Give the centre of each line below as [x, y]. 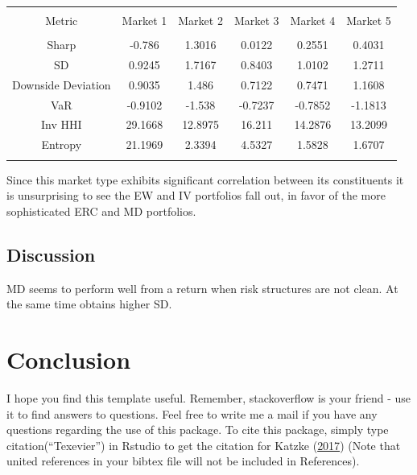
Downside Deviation [62, 84]
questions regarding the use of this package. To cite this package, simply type [198, 430]
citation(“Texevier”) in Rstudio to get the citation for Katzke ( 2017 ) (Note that [204, 445]
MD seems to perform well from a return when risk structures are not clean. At [202, 288]
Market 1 [145, 20]
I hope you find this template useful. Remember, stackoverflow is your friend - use [208, 397]
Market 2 [200, 20]
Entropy [62, 145]
